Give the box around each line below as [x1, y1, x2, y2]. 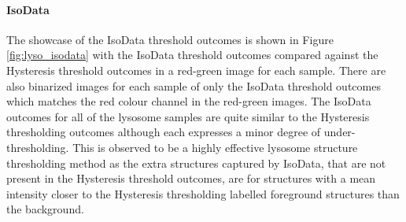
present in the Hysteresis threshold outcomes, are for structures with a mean [6, 170, 376, 187]
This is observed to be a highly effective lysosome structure [72, 139, 358, 155]
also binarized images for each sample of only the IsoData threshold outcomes [6, 77, 381, 94]
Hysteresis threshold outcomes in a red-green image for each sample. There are [6, 61, 386, 78]
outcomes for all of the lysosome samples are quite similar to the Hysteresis [6, 108, 370, 124]
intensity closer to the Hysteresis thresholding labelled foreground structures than [6, 185, 400, 202]
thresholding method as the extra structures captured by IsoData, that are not [6, 154, 386, 171]
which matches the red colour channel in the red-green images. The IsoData [6, 93, 371, 109]
